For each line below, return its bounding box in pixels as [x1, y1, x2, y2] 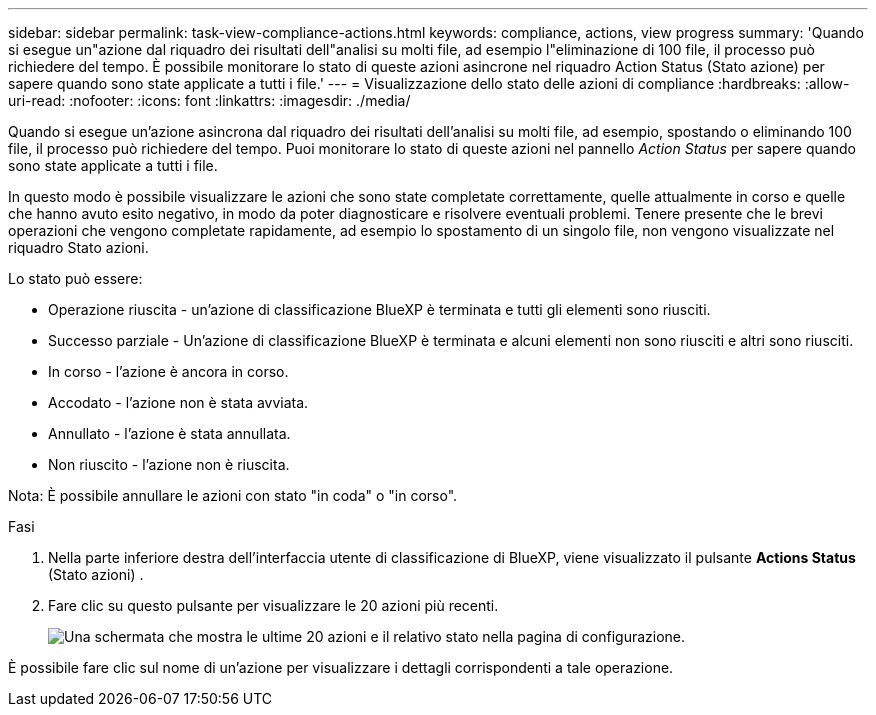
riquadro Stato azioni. [8, 239, 149, 256]
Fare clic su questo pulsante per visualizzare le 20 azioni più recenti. [48, 597, 499, 614]
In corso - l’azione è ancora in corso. [48, 363, 289, 380]
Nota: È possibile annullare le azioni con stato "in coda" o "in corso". [8, 487, 458, 504]
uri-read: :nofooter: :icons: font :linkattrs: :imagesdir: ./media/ [8, 92, 411, 109]
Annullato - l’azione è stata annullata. [48, 425, 291, 442]
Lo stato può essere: [8, 270, 143, 287]
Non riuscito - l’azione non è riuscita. [48, 456, 290, 473]
